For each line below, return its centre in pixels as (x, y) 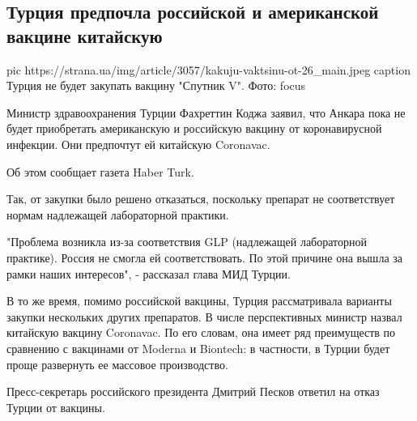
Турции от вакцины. (56, 407)
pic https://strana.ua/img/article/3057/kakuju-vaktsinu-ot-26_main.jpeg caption (208, 69)
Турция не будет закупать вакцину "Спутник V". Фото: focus (156, 85)
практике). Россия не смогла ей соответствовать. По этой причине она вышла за (204, 257)
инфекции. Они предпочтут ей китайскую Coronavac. (138, 144)
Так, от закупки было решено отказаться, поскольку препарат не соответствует (201, 199)
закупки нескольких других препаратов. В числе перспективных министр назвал (204, 316)
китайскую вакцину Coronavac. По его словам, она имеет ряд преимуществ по (201, 332)
